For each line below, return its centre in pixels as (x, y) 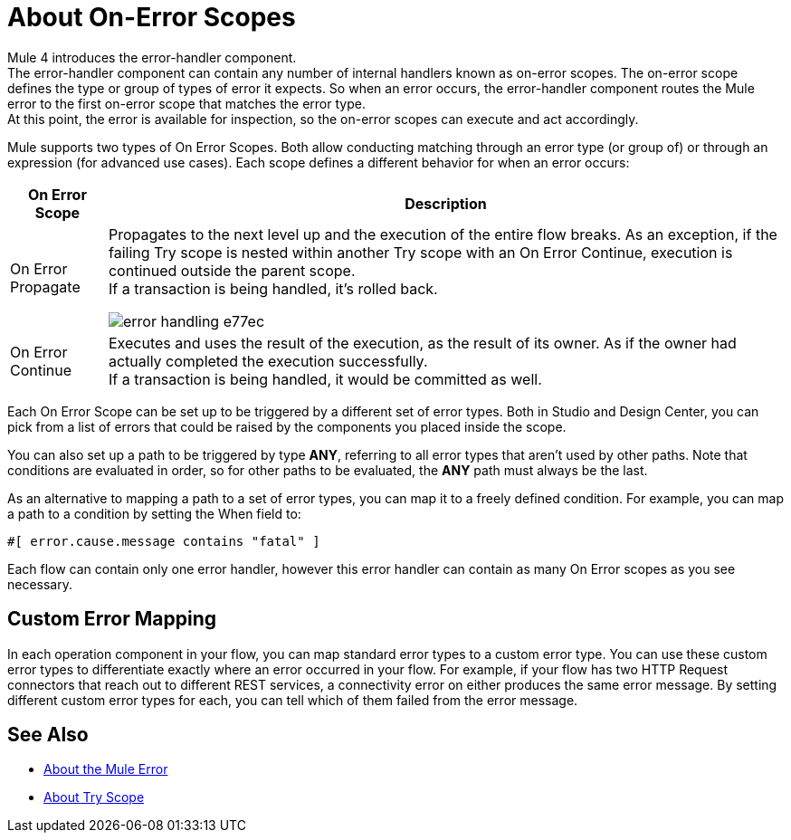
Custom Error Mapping (112, 619)
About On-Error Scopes (152, 17)
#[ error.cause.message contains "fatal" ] (164, 541)
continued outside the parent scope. (232, 270)
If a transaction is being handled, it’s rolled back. (273, 288)
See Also (48, 735)
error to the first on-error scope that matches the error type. (186, 103)
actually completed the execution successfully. (268, 361)
